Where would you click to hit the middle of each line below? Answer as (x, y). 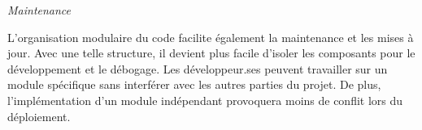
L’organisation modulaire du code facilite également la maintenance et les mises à (211, 37)
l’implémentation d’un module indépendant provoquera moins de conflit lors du (205, 100)
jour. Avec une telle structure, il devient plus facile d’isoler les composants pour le (211, 53)
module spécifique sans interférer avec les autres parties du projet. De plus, (194, 84)
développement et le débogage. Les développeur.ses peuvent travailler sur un (198, 68)
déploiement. (39, 116)
